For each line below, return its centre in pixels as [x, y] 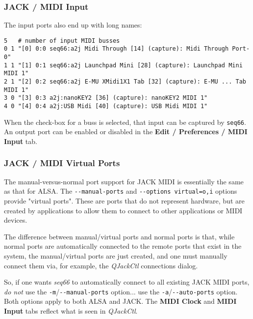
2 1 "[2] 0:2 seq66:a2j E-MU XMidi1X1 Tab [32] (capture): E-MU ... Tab [125, 82]
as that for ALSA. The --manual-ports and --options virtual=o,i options [121, 191]
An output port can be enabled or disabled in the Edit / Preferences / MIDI [126, 131]
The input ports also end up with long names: [73, 25]
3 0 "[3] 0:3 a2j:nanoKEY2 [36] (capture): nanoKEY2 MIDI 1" [106, 98]
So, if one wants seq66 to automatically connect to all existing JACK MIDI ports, [127, 282]
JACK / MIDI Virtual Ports [62, 163]
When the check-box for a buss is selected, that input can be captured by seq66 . [125, 122]
